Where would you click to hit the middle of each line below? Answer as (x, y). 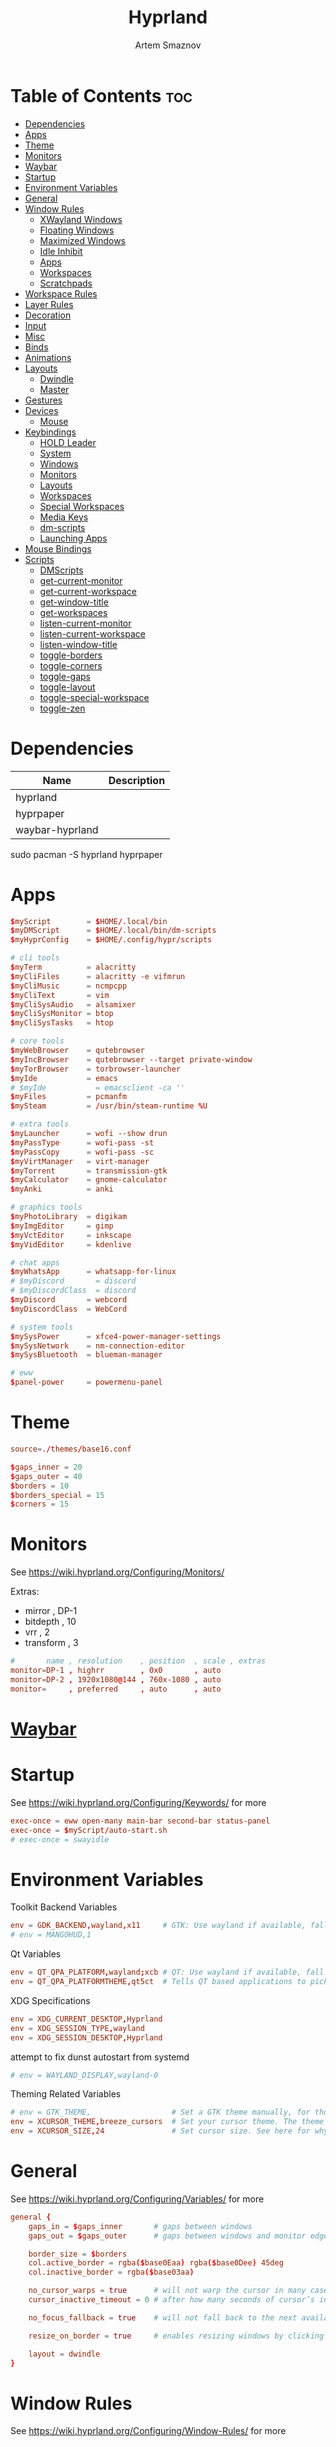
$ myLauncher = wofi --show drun (89, 1134)
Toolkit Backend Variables (64, 1907)
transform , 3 (51, 1643)
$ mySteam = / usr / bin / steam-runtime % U (109, 1106)
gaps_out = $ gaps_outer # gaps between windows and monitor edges (180, 2236)
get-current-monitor (81, 580)
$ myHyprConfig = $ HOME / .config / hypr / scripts (111, 940)
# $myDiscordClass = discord (73, 1291)
